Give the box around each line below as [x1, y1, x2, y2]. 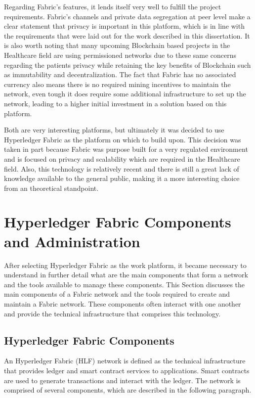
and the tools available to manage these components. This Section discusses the [4, 279, 245, 289]
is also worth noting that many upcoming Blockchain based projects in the [4, 40, 230, 50]
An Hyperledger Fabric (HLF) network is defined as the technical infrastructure [4, 355, 246, 366]
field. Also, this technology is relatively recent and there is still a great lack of [4, 163, 239, 174]
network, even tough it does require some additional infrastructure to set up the [4, 88, 246, 99]
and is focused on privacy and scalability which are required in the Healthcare [4, 153, 240, 164]
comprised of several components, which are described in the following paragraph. [4, 385, 252, 395]
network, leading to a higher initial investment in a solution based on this [4, 98, 227, 108]
